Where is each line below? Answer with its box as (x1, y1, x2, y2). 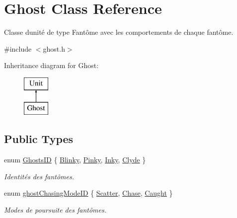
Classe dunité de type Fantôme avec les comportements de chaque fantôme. (4, 27, 234, 37)
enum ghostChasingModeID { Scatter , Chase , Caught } (4, 188, 173, 198)
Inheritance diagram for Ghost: (4, 60, 99, 71)
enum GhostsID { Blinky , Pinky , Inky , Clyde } (4, 154, 146, 165)
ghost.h (43, 43, 65, 54)
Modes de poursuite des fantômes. (4, 205, 106, 215)
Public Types (4, 131, 74, 146)
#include (4, 43, 32, 54)
